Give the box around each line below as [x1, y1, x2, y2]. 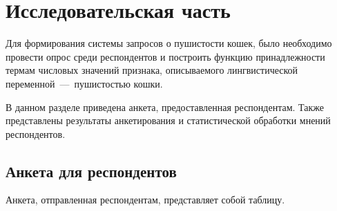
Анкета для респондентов [6, 160, 177, 181]
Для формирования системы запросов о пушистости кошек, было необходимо [6, 36, 332, 50]
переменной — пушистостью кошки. [6, 76, 163, 90]
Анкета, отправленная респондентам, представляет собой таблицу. [6, 192, 285, 207]
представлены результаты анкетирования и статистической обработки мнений [6, 113, 331, 128]
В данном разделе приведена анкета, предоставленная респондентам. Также [6, 99, 325, 114]
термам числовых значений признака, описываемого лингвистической [6, 63, 298, 77]
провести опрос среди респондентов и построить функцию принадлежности [6, 49, 325, 63]
